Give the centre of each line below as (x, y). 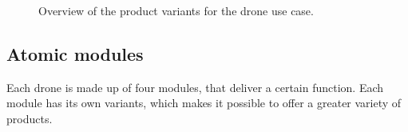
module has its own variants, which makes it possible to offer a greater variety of (204, 103)
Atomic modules (75, 53)
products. (30, 118)
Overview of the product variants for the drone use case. (176, 10)
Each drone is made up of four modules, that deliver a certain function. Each (195, 87)
